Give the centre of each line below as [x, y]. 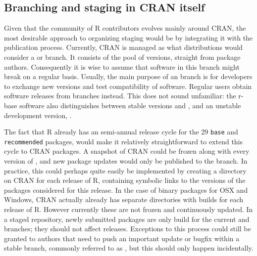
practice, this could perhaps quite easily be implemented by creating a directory [125, 170]
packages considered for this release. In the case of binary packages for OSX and [126, 190]
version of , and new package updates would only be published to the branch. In [126, 161]
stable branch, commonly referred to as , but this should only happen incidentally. [129, 248]
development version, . [38, 115]
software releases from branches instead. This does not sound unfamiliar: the [120, 96]
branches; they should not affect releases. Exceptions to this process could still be [128, 229]
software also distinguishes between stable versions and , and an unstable [130, 105]
